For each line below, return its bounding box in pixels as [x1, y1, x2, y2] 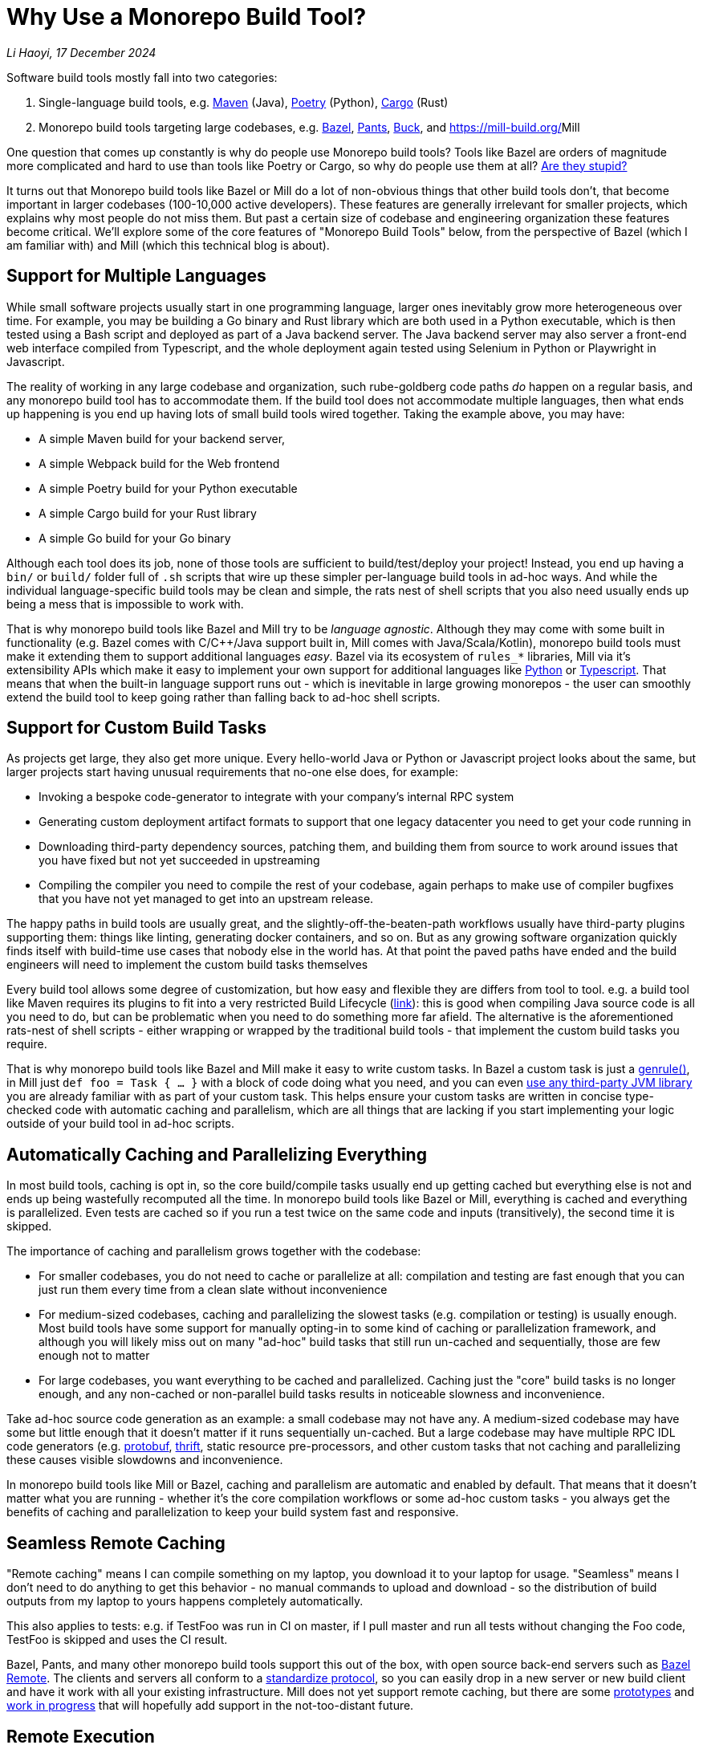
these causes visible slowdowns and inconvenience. [6, 1453, 283, 1467]
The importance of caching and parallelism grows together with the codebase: [6, 1244, 421, 1259]
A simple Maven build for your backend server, [39, 431, 286, 445]
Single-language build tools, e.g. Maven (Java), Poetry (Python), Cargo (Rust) [39, 95, 449, 109]
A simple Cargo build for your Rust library [39, 506, 257, 520]
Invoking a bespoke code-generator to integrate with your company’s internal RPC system [39, 790, 514, 804]
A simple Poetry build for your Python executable [39, 481, 298, 495]
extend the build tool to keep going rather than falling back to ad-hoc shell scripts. [6, 689, 441, 704]
